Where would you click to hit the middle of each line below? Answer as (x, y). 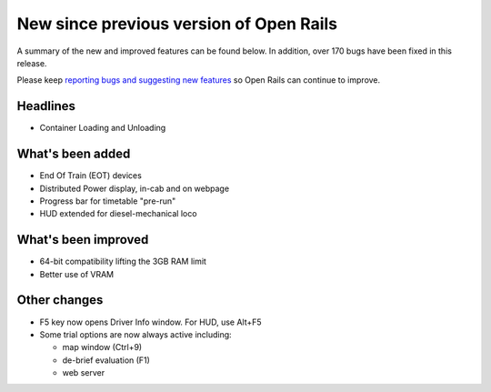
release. (32, 63)
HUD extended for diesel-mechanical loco (118, 214)
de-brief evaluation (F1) (106, 360)
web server (83, 373)
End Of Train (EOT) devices (91, 176)
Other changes (60, 300)
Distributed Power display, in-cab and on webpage (135, 188)
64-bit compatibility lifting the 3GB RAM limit (123, 261)
